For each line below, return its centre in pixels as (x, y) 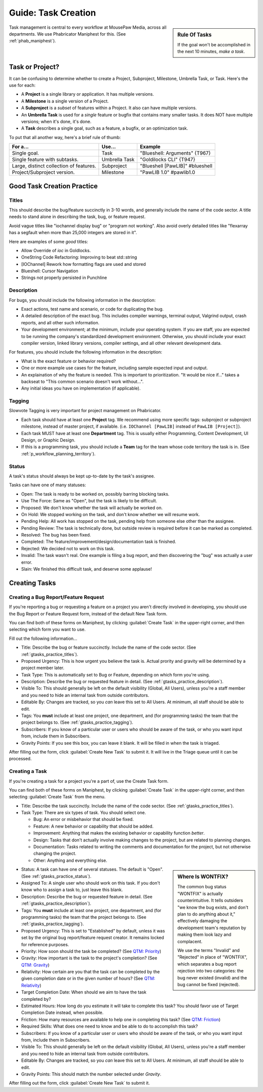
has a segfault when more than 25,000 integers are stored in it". (73, 233)
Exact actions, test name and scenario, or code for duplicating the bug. (93, 309)
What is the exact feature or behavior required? (69, 361)
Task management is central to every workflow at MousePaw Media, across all (88, 27)
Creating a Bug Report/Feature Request (56, 597)
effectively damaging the (202, 921)
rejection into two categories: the (211, 971)
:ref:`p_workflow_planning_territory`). (58, 454)
